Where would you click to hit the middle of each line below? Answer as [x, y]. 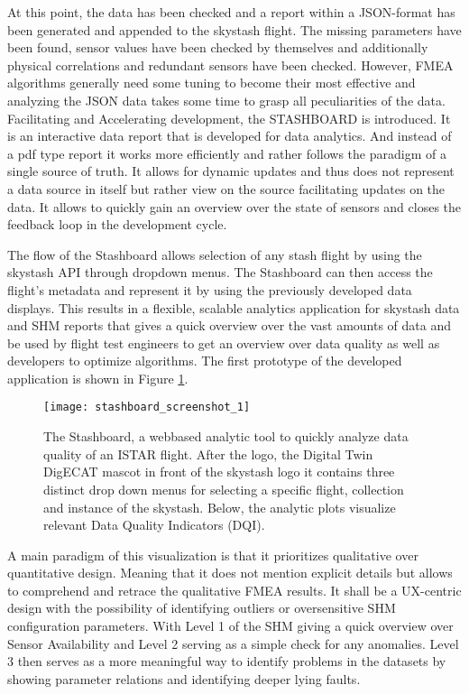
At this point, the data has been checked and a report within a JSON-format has [231, 12]
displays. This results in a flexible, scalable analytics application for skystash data [234, 307]
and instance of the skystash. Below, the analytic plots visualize [220, 507]
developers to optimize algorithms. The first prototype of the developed [205, 361]
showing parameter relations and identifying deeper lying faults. [184, 678]
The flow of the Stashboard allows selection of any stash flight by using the [215, 254]
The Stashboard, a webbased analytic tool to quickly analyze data [226, 436]
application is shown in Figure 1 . [98, 378]
